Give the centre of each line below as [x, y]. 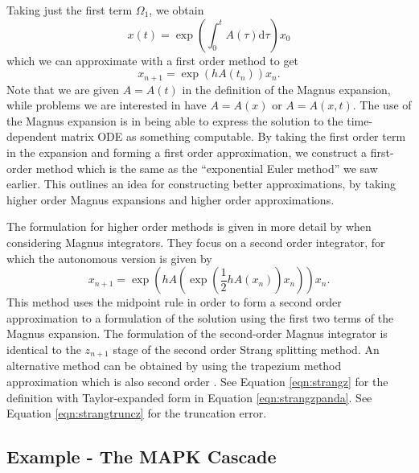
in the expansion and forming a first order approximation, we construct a [187, 152]
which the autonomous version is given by [109, 258]
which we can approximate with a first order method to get [153, 60]
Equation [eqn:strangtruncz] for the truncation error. [137, 413]
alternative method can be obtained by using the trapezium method [174, 366]
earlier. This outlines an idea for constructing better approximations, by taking [201, 184]
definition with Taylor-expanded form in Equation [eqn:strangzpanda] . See [189, 397]
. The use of [382, 105]
